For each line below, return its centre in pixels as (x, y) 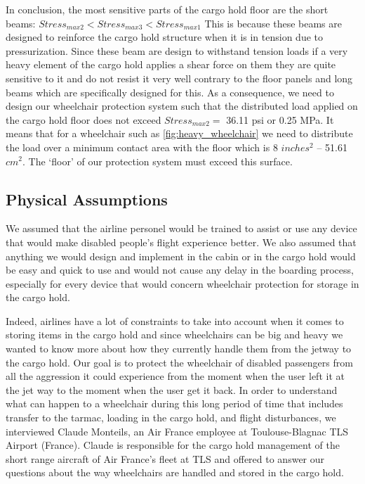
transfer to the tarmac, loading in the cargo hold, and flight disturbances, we (171, 418)
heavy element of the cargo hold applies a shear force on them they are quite (171, 64)
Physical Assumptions (87, 199)
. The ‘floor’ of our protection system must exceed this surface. (158, 161)
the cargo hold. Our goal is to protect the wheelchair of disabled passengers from (179, 362)
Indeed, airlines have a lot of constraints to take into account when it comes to (175, 320)
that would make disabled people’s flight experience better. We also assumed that (181, 242)
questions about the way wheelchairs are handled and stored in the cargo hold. (175, 472)
